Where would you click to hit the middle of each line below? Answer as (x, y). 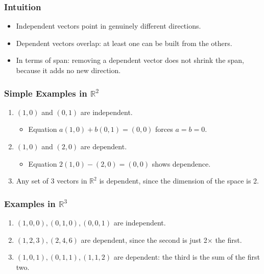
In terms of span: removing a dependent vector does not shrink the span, (130, 60)
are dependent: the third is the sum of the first (187, 257)
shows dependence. (181, 163)
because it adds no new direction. (68, 70)
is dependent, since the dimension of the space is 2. (179, 181)
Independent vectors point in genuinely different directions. (109, 26)
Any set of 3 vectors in (52, 181)
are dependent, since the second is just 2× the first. (161, 239)
